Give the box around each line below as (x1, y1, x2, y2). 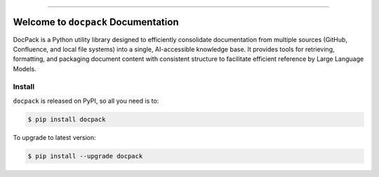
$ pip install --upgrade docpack (27, 152, 143, 160)
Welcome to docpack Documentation (13, 16, 179, 28)
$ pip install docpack (27, 115, 106, 123)
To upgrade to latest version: (13, 133, 96, 141)
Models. (13, 64, 36, 73)
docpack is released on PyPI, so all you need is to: (13, 97, 159, 105)
